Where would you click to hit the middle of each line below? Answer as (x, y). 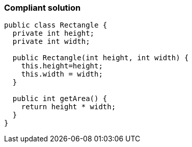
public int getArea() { (60, 99)
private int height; (53, 33)
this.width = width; (62, 74)
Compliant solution (43, 8)
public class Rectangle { (56, 25)
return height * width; (68, 107)
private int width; (51, 42)
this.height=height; (62, 66)
